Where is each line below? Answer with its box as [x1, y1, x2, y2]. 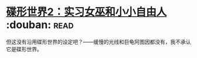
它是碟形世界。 [6, 45, 42, 53]
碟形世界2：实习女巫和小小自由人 [6, 5, 167, 19]
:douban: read [6, 18, 74, 32]
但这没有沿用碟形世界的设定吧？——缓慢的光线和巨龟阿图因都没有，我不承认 [6, 38, 191, 45]
